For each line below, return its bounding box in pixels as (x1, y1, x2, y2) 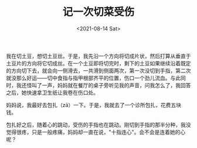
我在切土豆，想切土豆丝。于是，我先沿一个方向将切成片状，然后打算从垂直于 (6, 52, 191, 59)
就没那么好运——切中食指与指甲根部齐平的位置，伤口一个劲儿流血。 (6, 74, 171, 81)
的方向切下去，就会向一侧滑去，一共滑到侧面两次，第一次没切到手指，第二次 (6, 67, 191, 74)
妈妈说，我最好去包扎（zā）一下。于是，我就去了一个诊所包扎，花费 (6, 101, 171, 108)
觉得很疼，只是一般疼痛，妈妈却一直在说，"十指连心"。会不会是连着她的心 (6, 128, 186, 135)
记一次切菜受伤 (62, 5, 135, 19)
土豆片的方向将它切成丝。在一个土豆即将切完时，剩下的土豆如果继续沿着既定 (6, 60, 191, 67)
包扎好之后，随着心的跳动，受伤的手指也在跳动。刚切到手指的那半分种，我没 (6, 121, 191, 128)
